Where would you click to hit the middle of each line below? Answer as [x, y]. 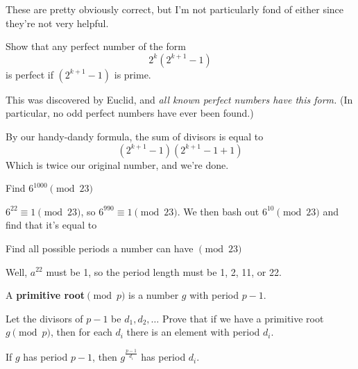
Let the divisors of [44, 318]
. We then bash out [218, 211]
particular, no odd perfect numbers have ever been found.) [130, 113]
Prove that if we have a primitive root [243, 318]
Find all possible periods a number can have [100, 248]
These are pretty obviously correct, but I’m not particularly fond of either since [175, 9]
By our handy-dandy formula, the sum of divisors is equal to [135, 136]
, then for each [82, 332]
